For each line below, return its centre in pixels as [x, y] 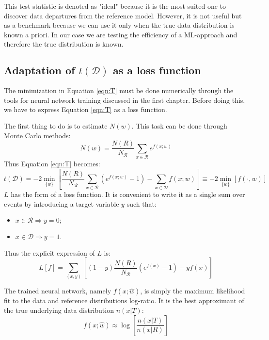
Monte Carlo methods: [37, 135]
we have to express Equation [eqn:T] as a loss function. [86, 109]
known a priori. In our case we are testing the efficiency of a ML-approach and [121, 34]
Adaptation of [40, 70]
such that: [142, 203]
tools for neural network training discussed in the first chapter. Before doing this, [125, 100]
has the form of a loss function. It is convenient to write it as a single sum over [128, 194]
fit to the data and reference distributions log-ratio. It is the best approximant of [124, 300]
